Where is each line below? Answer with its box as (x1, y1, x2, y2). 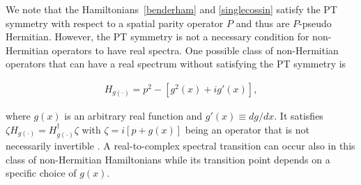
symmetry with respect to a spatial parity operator (6, 15, 224, 30)
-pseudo (299, 15, 332, 30)
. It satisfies (274, 108, 323, 122)
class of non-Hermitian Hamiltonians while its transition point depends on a (6, 152, 330, 166)
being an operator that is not (185, 122, 310, 136)
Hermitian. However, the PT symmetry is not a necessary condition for (6, 29, 309, 44)
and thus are (236, 15, 290, 30)
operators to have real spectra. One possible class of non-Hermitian (52, 42, 339, 57)
